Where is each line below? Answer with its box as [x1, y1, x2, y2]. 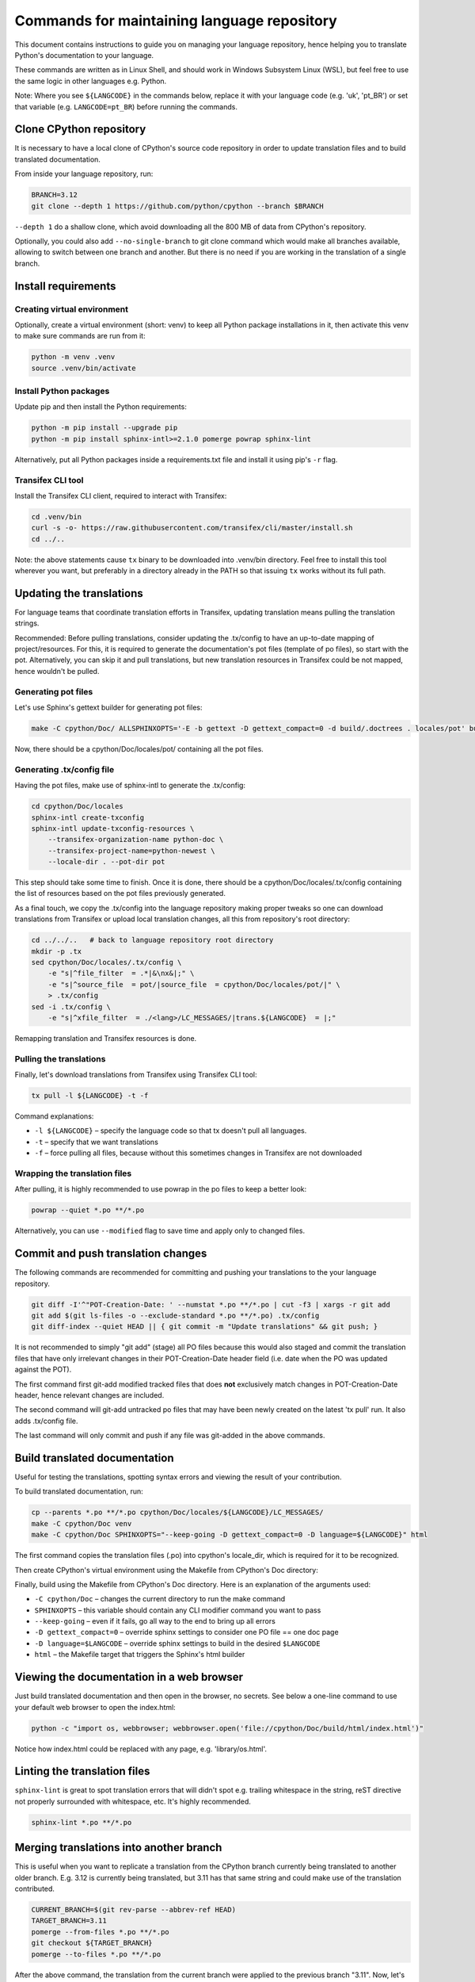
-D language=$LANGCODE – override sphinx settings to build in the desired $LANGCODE [34, 1638, 321, 1648]
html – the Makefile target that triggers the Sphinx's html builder [34, 1650, 245, 1659]
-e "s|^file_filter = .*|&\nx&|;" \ [47, 969, 195, 978]
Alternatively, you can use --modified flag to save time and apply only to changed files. [14, 1226, 305, 1236]
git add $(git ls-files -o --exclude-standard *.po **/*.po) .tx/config [31, 1310, 320, 1320]
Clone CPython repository [14, 123, 146, 136]
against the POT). [14, 1364, 72, 1375]
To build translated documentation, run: [14, 1486, 144, 1496]
